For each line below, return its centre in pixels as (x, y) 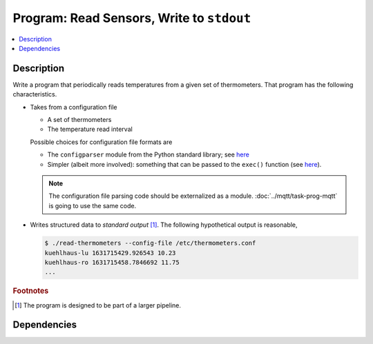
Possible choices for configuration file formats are (101, 142)
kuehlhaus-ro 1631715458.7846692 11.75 (112, 262)
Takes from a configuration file (74, 107)
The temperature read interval (90, 129)
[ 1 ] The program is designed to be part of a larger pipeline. (98, 305)
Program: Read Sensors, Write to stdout (132, 18)
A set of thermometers (79, 120)
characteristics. (35, 94)
